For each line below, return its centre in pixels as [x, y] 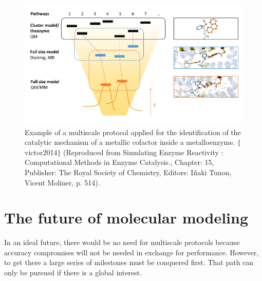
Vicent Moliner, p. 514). [62, 182]
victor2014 [41, 152]
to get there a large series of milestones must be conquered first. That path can [129, 262]
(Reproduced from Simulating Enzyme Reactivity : [143, 152]
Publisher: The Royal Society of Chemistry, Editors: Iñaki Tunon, [128, 172]
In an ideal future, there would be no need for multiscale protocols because [122, 242]
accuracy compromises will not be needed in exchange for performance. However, [132, 252]
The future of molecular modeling [126, 218]
